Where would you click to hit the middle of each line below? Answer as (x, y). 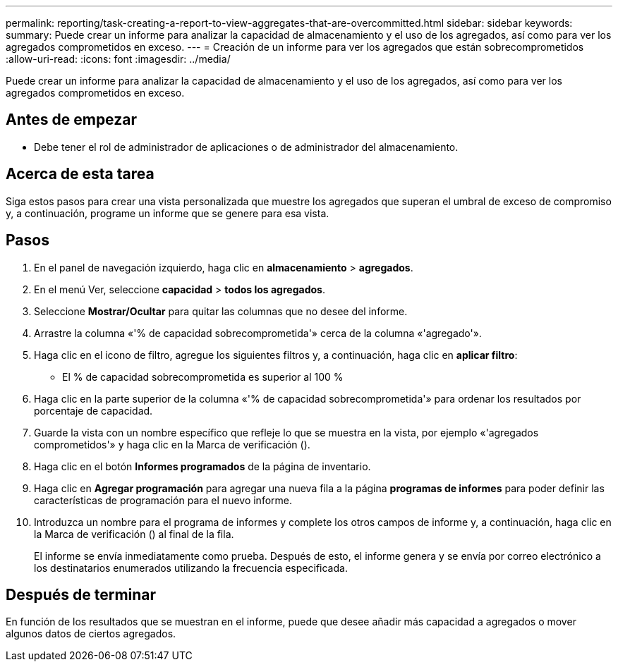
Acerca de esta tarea (80, 174)
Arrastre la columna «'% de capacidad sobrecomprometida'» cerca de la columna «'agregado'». (258, 333)
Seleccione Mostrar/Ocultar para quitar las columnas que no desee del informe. (221, 311)
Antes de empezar (71, 120)
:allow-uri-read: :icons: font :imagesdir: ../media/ (118, 59)
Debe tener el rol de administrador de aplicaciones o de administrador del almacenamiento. (246, 147)
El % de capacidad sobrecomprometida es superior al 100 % (203, 377)
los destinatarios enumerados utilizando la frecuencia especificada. (191, 568)
